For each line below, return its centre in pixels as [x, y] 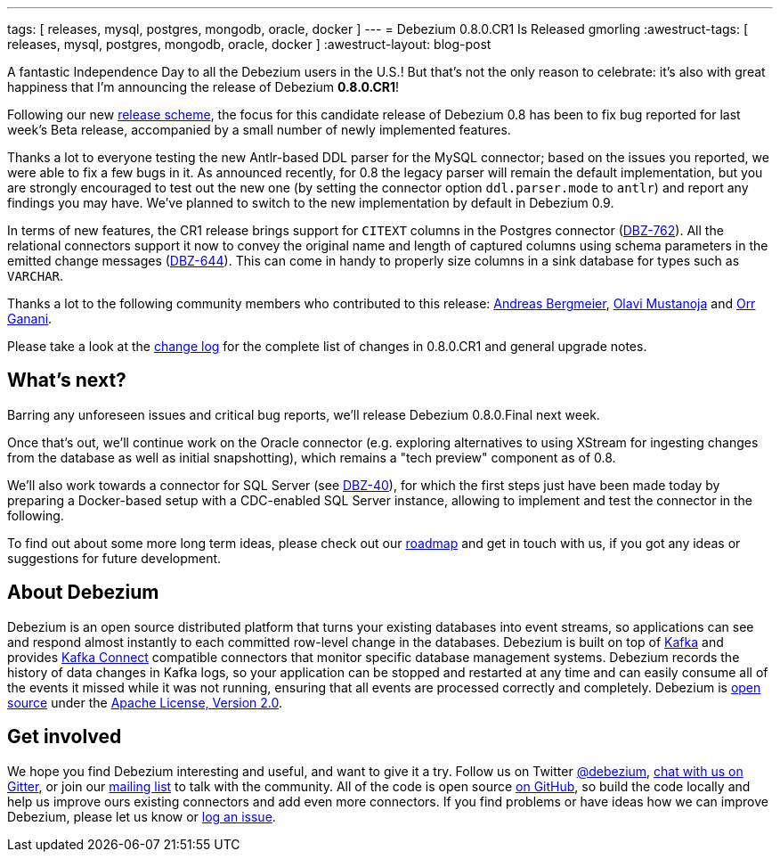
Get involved [65, 737]
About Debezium [83, 593]
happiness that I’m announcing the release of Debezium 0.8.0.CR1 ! [203, 87]
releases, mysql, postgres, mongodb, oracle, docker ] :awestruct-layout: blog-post [249, 44]
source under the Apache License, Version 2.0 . [145, 702]
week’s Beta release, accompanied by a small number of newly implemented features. [259, 130]
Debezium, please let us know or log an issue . [142, 816]
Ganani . [30, 319]
